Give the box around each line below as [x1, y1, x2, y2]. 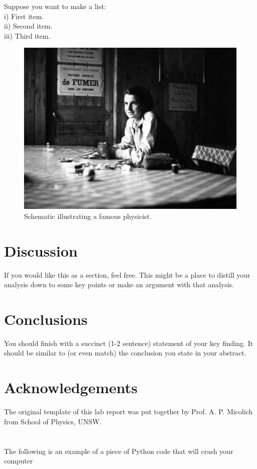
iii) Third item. [4, 30, 51, 41]
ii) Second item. [4, 21, 53, 31]
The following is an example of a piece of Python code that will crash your [4, 445, 233, 456]
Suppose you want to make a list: [4, 1, 106, 11]
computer [4, 455, 33, 466]
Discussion [4, 240, 78, 261]
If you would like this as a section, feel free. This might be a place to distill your [4, 269, 250, 280]
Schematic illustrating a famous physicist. [24, 210, 152, 221]
